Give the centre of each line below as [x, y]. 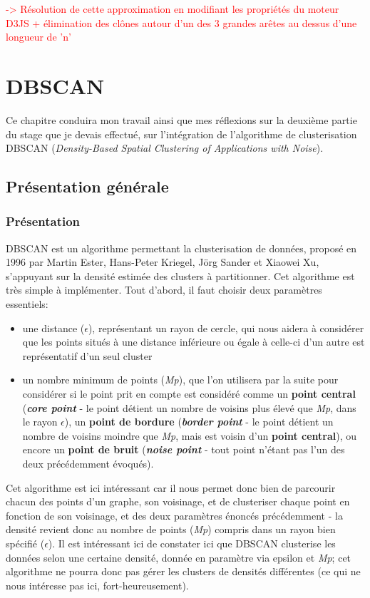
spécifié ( [25, 543]
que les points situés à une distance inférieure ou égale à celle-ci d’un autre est [194, 342]
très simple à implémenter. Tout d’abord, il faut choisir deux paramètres [164, 290]
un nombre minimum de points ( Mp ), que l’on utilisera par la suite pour [180, 380]
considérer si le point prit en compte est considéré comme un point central [189, 394]
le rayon [40, 422]
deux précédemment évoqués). [88, 463]
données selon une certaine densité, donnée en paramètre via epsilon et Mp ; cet [179, 557]
